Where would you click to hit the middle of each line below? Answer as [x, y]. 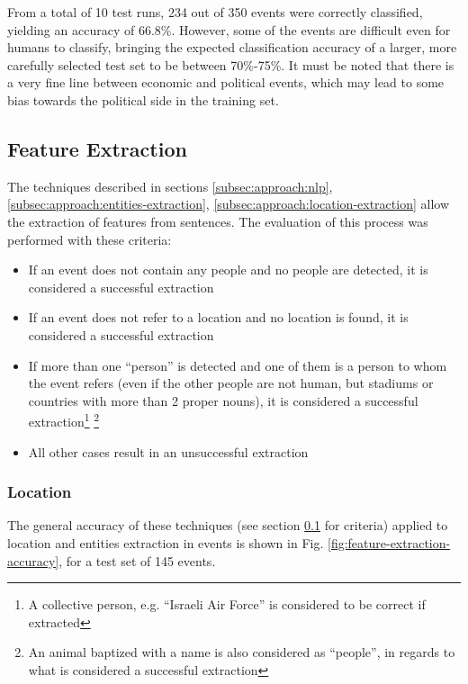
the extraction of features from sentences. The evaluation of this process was [218, 221]
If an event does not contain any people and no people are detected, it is [228, 270]
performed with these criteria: [90, 239]
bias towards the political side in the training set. [143, 99]
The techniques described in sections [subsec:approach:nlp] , [170, 186]
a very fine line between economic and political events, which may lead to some [226, 82]
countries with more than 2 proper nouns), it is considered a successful [223, 400]
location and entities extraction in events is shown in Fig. [166, 542]
